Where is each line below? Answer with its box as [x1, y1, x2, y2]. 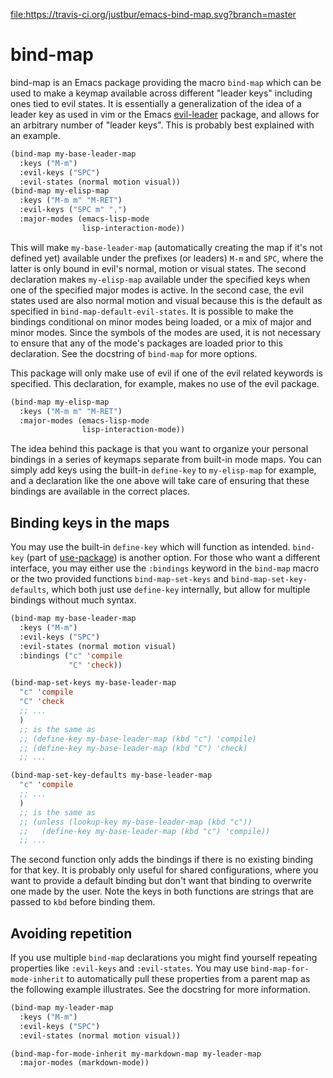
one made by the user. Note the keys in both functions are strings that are [10, 885, 315, 898]
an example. [10, 129, 61, 141]
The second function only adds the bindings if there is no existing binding [10, 854, 314, 866]
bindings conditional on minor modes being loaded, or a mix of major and [10, 315, 312, 328]
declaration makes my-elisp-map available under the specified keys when [10, 273, 311, 285]
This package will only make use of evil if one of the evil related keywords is [10, 367, 323, 379]
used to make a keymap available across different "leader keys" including [10, 87, 313, 99]
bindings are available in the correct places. [10, 485, 190, 498]
